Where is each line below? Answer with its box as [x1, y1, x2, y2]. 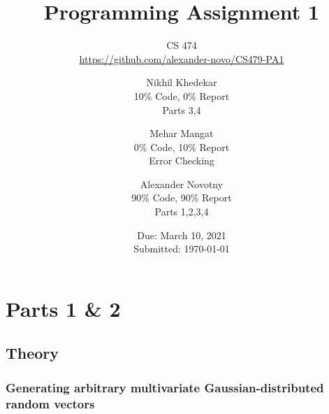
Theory [6, 342, 59, 364]
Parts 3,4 [162, 102, 201, 117]
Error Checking [149, 153, 214, 168]
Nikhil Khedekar [146, 75, 217, 90]
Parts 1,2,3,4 [154, 204, 209, 219]
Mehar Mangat [149, 126, 214, 141]
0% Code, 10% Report [133, 139, 230, 154]
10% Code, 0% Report [133, 88, 230, 103]
